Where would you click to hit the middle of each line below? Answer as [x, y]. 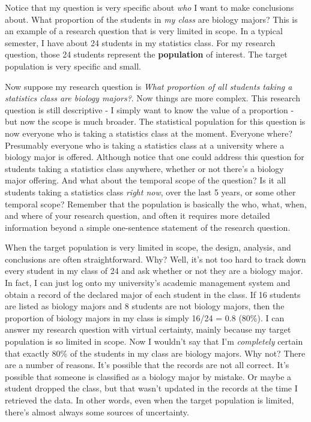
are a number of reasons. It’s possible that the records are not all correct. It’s [147, 365]
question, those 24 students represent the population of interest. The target [146, 54]
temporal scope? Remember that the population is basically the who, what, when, [156, 204]
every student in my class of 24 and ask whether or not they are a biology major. [154, 271]
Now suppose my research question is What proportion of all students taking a [149, 86]
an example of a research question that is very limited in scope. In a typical [144, 31]
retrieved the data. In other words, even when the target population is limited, [149, 400]
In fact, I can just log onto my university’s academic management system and [148, 283]
